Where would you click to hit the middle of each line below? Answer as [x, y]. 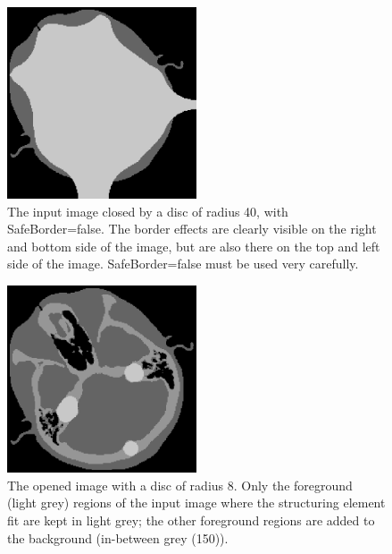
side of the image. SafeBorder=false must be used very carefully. [183, 264]
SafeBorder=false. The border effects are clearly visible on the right [192, 229]
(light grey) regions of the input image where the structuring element [196, 503]
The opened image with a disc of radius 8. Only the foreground [180, 485]
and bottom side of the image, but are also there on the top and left [194, 246]
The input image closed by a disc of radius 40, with [148, 211]
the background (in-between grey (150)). [118, 537]
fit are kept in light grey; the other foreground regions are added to [191, 520]
